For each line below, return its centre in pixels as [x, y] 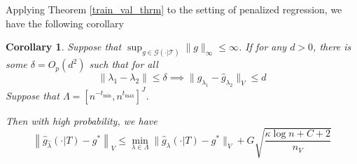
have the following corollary [65, 23]
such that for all [124, 64]
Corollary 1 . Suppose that [64, 47]
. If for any [262, 47]
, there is [332, 47]
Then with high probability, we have [82, 120]
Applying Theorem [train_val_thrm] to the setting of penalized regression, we [174, 9]
